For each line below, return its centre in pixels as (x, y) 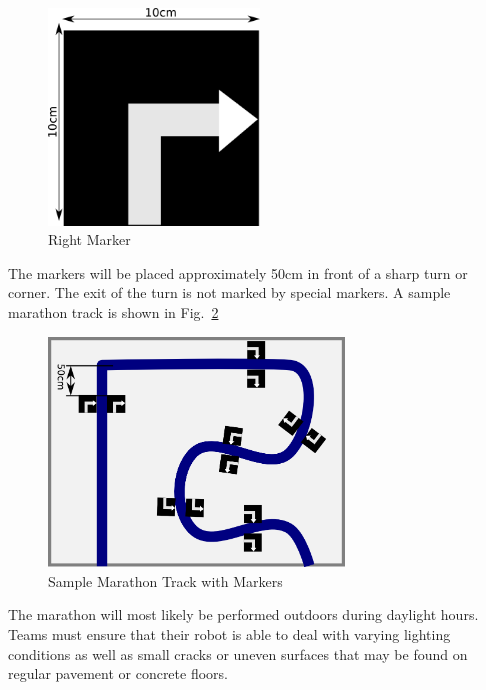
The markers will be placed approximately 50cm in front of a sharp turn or (238, 272)
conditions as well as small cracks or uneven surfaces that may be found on (238, 653)
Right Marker (89, 239)
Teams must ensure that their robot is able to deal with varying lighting (229, 633)
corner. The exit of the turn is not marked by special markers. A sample (229, 292)
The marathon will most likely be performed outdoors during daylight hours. (243, 614)
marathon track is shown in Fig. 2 (113, 312)
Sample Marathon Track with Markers (165, 580)
